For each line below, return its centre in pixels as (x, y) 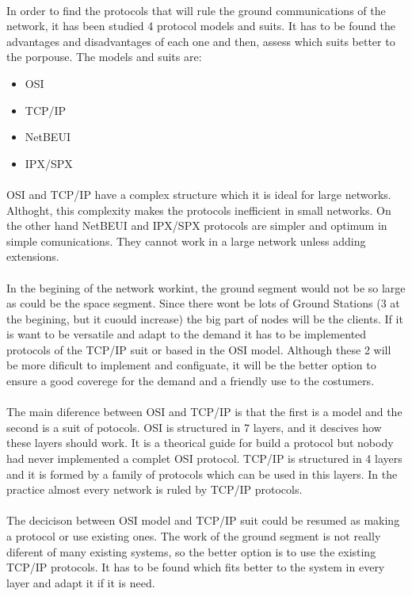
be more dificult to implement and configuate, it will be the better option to (191, 365)
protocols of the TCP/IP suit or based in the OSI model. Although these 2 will (199, 349)
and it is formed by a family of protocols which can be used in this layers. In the (202, 474)
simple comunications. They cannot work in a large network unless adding (186, 241)
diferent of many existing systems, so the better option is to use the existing (191, 551)
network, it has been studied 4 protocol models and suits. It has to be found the (201, 26)
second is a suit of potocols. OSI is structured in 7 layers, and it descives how (194, 427)
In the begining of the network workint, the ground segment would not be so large (206, 287)
